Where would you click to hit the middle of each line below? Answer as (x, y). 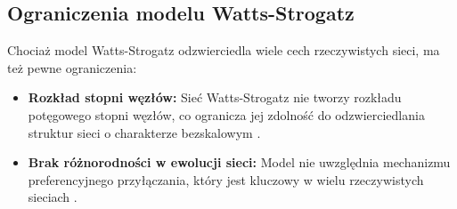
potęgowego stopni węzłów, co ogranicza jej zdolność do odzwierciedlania (226, 114)
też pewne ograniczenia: (72, 67)
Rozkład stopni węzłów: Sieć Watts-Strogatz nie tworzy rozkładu (215, 97)
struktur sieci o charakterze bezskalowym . (144, 132)
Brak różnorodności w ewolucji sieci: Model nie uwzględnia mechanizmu (239, 162)
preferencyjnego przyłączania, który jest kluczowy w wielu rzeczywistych (226, 179)
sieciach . (53, 197)
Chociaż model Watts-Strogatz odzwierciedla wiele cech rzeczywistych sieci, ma (224, 50)
